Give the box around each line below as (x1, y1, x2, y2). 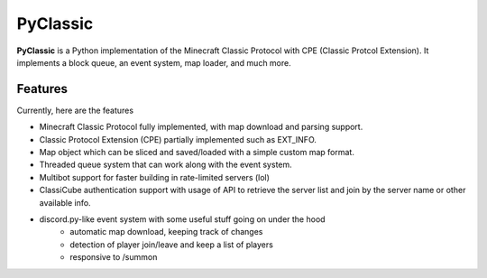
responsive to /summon (69, 252, 158, 263)
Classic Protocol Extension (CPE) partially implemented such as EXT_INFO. (39, 134, 317, 144)
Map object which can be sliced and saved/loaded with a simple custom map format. (39, 147, 355, 158)
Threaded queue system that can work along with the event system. (39, 159, 292, 171)
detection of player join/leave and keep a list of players (69, 239, 274, 250)
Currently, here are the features (16, 105, 134, 116)
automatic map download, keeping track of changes (69, 227, 263, 237)
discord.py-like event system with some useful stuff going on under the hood (39, 213, 326, 225)
